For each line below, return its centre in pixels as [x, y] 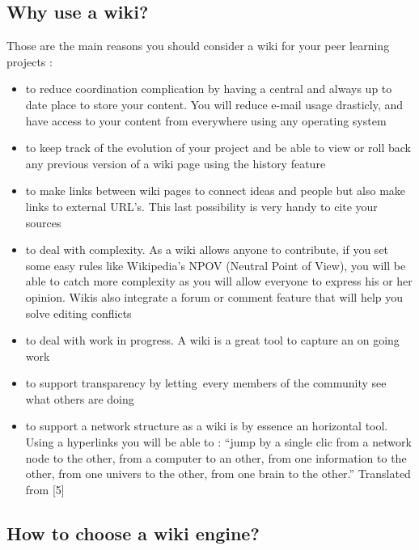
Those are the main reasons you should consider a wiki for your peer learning [198, 46]
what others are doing [80, 398]
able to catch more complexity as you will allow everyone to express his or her [219, 281]
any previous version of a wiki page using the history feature [176, 163]
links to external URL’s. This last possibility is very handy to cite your [201, 206]
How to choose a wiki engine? [133, 533]
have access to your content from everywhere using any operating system [206, 120]
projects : [30, 61]
